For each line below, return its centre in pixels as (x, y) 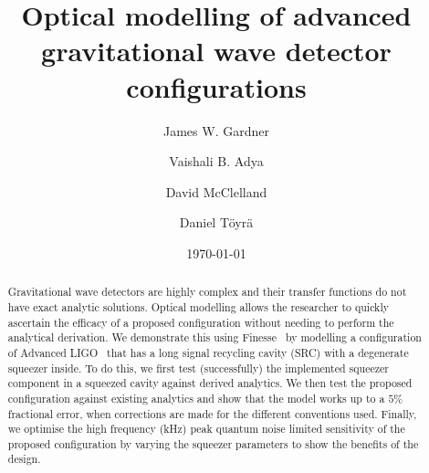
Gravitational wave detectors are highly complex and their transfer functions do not (207, 292)
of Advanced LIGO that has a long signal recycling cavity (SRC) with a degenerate (208, 352)
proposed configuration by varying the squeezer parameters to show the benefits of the (213, 443)
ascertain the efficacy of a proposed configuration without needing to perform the (201, 322)
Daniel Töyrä (216, 222)
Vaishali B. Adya (216, 161)
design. (24, 459)
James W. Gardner (216, 130)
